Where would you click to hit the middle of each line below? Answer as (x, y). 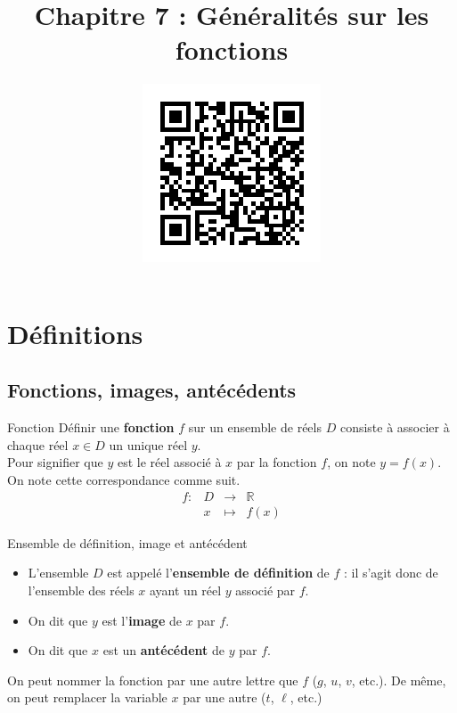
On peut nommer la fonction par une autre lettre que (153, 680)
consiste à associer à (395, 427)
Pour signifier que (55, 462)
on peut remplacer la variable (87, 697)
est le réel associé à (169, 462)
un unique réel (148, 444)
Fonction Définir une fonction (91, 427)
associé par (265, 590)
